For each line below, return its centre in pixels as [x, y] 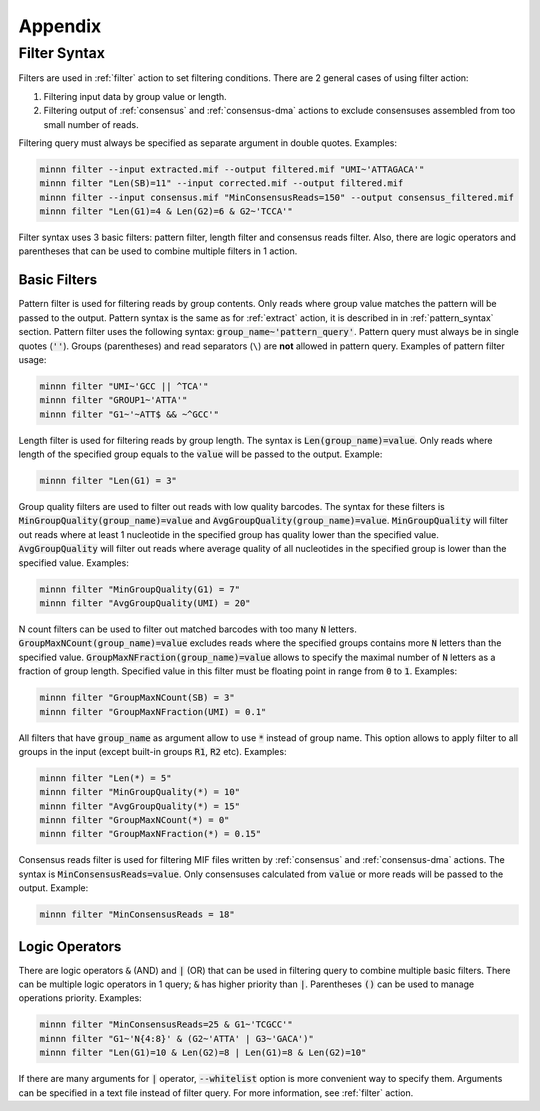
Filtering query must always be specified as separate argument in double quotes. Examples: [208, 142]
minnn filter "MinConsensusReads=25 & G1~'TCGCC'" [166, 1024]
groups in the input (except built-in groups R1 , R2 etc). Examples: [152, 751]
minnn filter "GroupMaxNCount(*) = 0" [134, 820]
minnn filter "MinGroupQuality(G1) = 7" [139, 589]
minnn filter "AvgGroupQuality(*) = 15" [139, 806]
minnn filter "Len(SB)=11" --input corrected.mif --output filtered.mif [221, 183]
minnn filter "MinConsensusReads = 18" [137, 914]
